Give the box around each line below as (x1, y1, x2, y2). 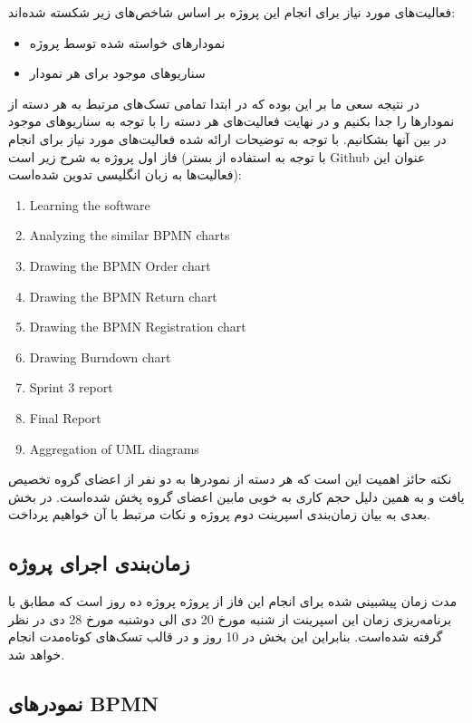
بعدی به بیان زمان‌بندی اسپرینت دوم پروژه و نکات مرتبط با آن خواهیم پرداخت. (8, 505, 431, 524)
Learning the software (29, 195, 150, 214)
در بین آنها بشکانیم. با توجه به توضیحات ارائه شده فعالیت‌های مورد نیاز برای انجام (8, 129, 447, 148)
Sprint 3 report (29, 378, 113, 397)
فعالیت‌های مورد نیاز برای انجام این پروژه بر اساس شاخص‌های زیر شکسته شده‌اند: (8, 3, 456, 21)
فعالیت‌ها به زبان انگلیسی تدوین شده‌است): (8, 165, 242, 184)
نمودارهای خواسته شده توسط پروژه (29, 33, 226, 52)
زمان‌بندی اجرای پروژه (8, 549, 190, 577)
